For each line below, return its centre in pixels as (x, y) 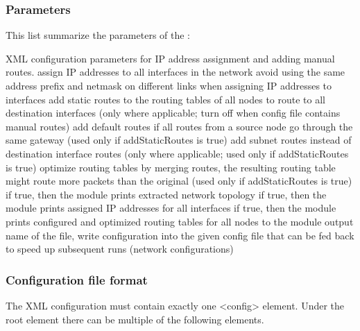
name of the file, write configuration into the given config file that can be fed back (180, 235)
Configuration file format (77, 279)
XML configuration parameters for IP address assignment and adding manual (170, 58)
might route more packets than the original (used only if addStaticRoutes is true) (179, 181)
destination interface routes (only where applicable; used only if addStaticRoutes (177, 153)
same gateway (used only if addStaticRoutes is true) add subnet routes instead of (179, 140)
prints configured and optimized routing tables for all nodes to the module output (180, 221)
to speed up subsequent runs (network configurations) (120, 249)
